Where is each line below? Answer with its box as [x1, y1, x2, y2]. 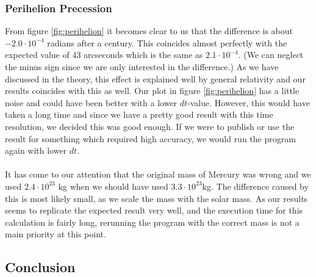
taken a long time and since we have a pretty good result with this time [5, 108, 273, 121]
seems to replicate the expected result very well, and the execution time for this [5, 204, 303, 217]
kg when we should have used [58, 179, 168, 192]
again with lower [5, 144, 67, 157]
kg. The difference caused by [202, 179, 309, 192]
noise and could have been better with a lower [5, 96, 178, 109]
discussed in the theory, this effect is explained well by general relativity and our [5, 72, 306, 85]
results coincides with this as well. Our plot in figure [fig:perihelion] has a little [5, 84, 300, 97]
